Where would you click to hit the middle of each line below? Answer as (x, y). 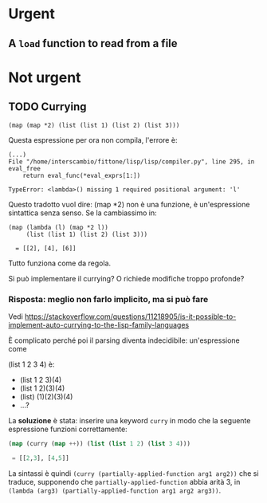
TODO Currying (47, 107)
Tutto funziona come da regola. (60, 263)
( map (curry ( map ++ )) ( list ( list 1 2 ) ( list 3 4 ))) (100, 443)
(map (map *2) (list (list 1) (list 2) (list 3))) (94, 125)
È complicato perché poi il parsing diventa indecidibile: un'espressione (124, 340)
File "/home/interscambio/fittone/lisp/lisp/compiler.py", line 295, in (132, 161)
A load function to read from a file (93, 43)
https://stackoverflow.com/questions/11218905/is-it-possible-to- (131, 316)
